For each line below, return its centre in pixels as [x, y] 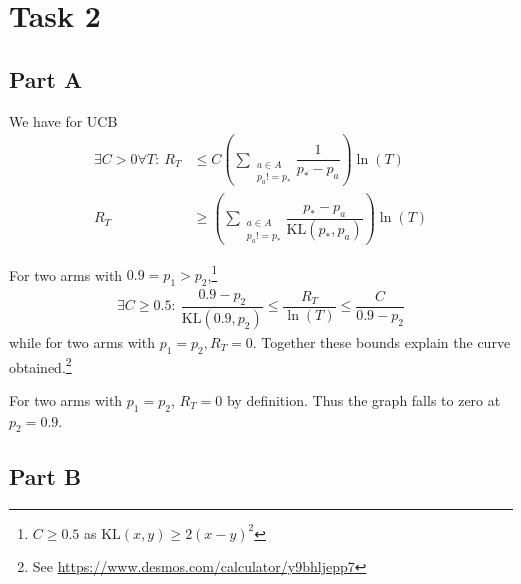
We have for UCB [63, 120]
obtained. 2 [40, 365]
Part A [46, 78]
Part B [45, 475]
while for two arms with [82, 341]
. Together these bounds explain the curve [381, 341]
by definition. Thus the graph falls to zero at [363, 399]
